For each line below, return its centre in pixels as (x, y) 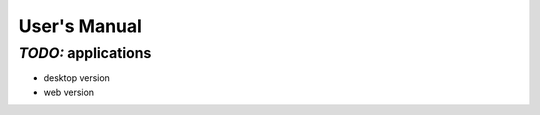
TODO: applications (85, 53)
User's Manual (80, 26)
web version (69, 92)
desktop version (76, 78)
